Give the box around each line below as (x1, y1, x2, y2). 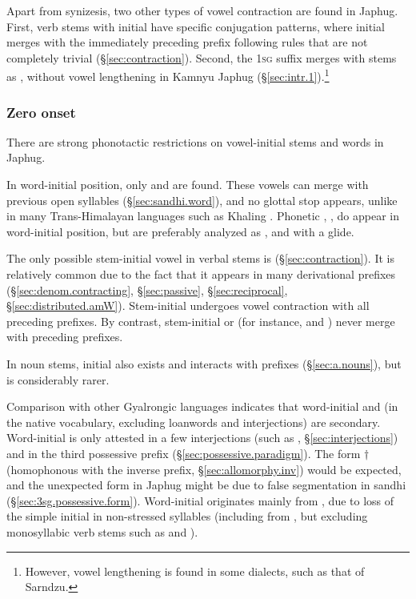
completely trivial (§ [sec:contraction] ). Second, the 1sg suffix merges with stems (6, 49, 397, 66)
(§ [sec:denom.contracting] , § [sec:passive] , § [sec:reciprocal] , (6, 281, 288, 298)
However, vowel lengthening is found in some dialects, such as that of (25, 562, 365, 579)
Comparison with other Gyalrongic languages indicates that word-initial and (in (6, 398, 398, 415)
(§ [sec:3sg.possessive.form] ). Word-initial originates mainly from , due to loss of (6, 492, 394, 509)
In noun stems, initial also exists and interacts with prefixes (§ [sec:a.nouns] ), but (6, 355, 402, 372)
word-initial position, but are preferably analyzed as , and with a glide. (6, 223, 354, 239)
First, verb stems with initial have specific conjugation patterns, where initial (6, 18, 385, 34)
